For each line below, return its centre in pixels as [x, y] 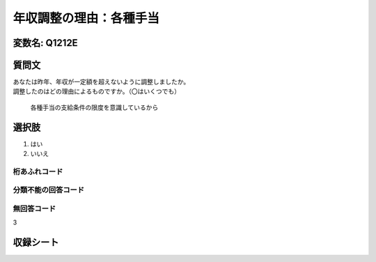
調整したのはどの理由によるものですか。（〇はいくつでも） [97, 91]
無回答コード [34, 209]
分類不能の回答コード [49, 190]
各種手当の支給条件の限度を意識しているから [94, 107]
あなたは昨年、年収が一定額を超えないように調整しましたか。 [101, 82]
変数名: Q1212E [45, 43]
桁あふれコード [38, 171]
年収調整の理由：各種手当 [86, 18]
